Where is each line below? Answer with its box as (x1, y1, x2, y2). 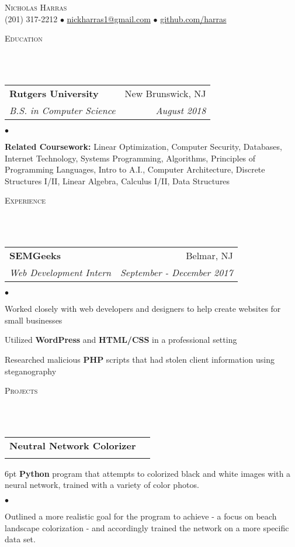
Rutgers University (9, 86, 99, 100)
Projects (5, 384, 38, 397)
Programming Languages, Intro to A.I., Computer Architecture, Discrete (5, 163, 265, 176)
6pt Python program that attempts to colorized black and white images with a (5, 467, 291, 479)
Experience (5, 194, 46, 207)
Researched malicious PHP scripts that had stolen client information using (5, 353, 275, 365)
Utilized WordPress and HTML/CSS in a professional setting (5, 333, 237, 346)
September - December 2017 (120, 266, 233, 280)
